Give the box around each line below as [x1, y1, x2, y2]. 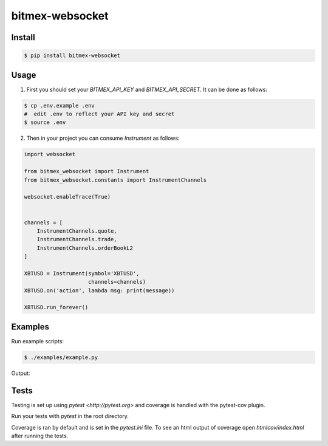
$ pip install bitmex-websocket [24, 52, 121, 59]
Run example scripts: [11, 337, 64, 345]
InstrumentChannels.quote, [36, 227, 118, 234]
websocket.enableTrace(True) [24, 193, 111, 201]
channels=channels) [88, 278, 146, 286]
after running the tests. [11, 432, 69, 439]
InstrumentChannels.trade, [36, 236, 118, 243]
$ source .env [24, 119, 66, 126]
